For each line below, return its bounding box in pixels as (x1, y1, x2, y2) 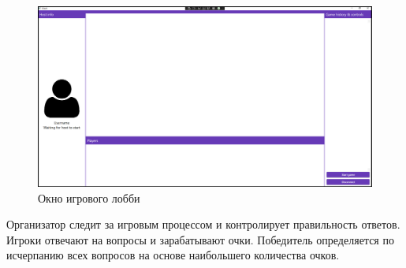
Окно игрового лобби (38, 189, 140, 206)
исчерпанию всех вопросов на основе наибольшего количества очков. (6, 247, 340, 263)
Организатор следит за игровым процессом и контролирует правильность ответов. (6, 216, 400, 233)
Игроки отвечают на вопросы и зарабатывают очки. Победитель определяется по (6, 231, 394, 248)
